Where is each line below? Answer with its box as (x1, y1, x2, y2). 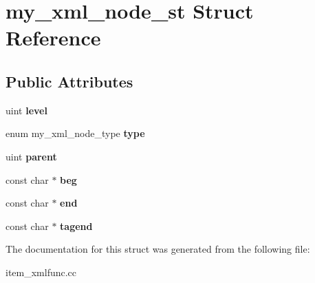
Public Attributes (6, 70, 133, 92)
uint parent (6, 149, 57, 163)
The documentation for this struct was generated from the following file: (6, 242, 310, 256)
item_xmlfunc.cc (6, 264, 77, 279)
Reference (6, 23, 101, 52)
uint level (6, 103, 47, 117)
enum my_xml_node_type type (6, 126, 145, 140)
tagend (60, 218, 93, 233)
